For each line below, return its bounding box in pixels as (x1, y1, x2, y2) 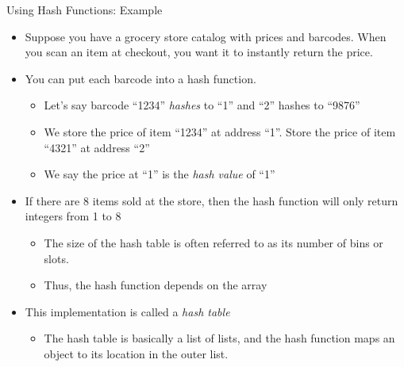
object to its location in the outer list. (44, 345, 229, 361)
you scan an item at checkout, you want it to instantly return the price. (25, 44, 373, 60)
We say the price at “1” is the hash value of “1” (44, 166, 275, 182)
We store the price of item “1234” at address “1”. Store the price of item (44, 123, 396, 140)
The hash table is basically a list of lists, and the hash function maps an (44, 330, 395, 346)
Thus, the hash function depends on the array (44, 277, 267, 293)
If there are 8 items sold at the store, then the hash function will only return (25, 192, 398, 208)
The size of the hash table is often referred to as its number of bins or (44, 234, 383, 250)
